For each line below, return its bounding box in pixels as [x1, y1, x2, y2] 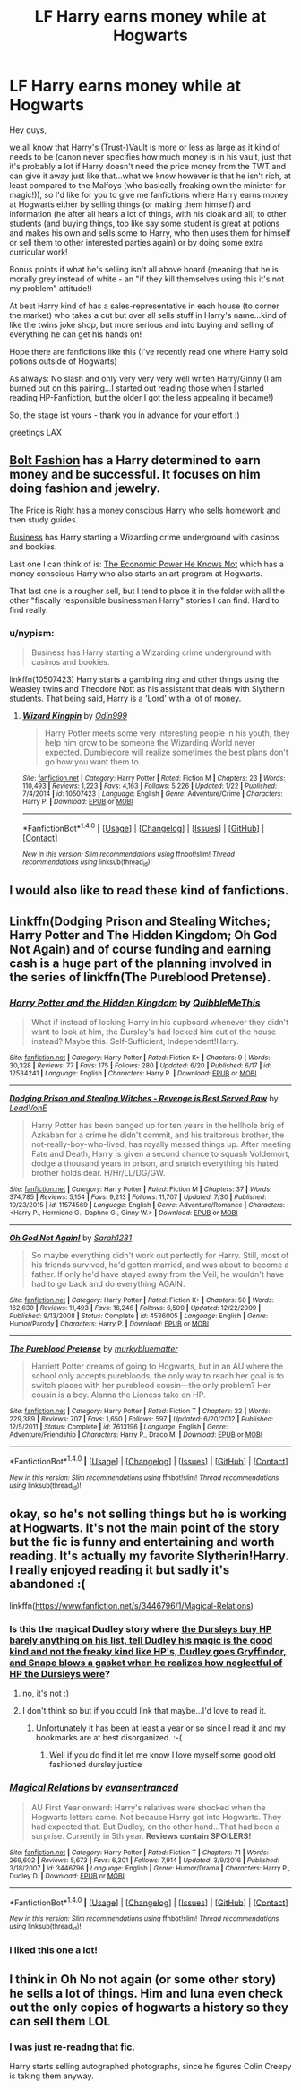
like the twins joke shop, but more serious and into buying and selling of [9, 319, 275, 330]
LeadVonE [9, 1102, 47, 1113]
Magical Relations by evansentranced [9, 1782, 179, 1794]
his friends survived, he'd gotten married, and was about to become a [30, 1259, 289, 1270]
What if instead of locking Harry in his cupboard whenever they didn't [30, 1017, 289, 1028]
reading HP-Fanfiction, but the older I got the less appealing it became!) [9, 392, 274, 402]
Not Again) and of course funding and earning [9, 941, 271, 956]
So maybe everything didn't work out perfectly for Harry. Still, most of [30, 1250, 289, 1261]
